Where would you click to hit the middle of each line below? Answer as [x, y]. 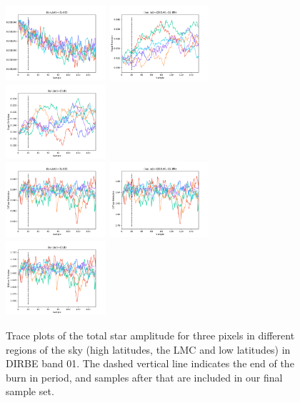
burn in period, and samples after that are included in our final [144, 377]
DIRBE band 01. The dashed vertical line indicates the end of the [150, 363]
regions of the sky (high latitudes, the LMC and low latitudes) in [148, 349]
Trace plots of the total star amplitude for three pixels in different [150, 335]
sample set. [30, 391]
